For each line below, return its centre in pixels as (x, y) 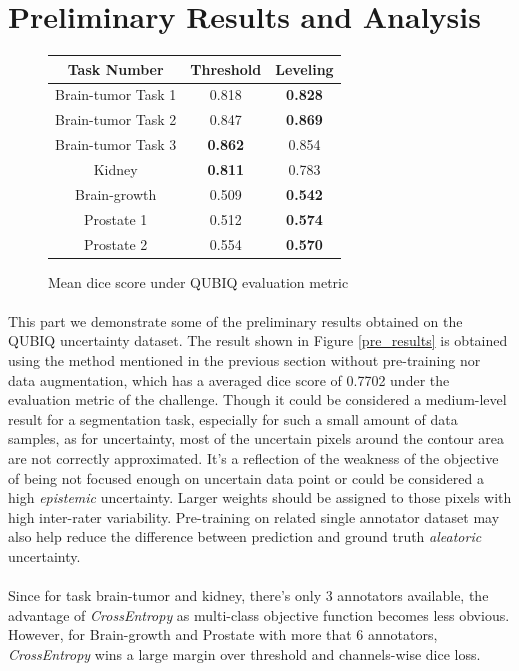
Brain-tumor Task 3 (116, 144)
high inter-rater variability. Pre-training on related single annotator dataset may (254, 516)
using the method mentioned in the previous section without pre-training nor (244, 360)
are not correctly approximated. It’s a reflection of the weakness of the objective (253, 457)
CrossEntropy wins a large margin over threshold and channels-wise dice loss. (244, 653)
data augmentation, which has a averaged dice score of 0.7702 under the (229, 379)
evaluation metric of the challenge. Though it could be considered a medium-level (257, 399)
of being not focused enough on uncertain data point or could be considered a (246, 477)
